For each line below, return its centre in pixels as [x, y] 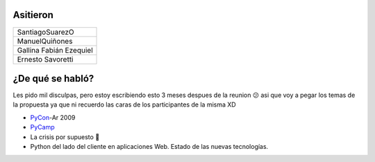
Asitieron [33, 15]
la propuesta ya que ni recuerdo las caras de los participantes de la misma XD [124, 105]
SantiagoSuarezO [45, 32]
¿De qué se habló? [53, 79]
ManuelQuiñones [45, 41]
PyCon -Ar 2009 [53, 117]
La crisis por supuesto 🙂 [65, 137]
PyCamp [42, 127]
